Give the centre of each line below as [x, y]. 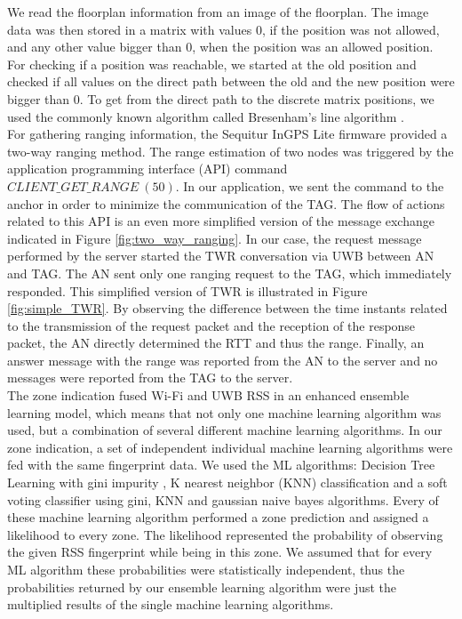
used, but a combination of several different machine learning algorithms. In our [225, 430]
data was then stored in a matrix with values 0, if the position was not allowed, [223, 29]
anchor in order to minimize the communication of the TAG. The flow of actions [226, 203]
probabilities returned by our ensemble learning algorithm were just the [202, 587]
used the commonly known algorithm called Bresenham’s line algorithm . [206, 116]
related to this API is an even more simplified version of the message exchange [221, 221]
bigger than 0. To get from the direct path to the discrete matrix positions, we [221, 98]
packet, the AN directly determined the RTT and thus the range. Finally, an [216, 343]
